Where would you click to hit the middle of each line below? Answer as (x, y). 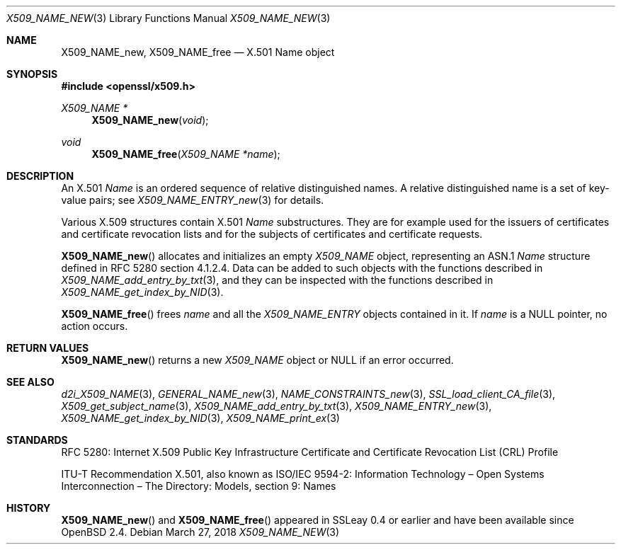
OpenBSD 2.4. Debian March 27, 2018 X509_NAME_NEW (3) (200, 532)
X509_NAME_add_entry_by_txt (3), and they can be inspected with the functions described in (277, 280)
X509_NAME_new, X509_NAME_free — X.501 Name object (198, 52)
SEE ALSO (30, 382)
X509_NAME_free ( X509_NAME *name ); (186, 154)
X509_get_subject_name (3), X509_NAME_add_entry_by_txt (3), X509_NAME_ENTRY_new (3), (277, 406)
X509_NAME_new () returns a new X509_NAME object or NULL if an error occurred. (257, 360)
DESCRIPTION (40, 176)
